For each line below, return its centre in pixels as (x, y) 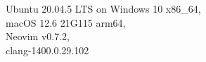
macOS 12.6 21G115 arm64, (66, 22)
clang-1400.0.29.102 (47, 50)
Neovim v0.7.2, (38, 36)
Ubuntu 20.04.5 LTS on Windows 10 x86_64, (103, 8)
